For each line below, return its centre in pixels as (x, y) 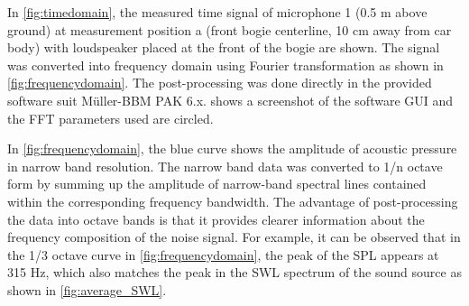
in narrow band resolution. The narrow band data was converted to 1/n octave (225, 166)
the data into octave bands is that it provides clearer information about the (216, 219)
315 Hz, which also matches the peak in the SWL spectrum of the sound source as (234, 272)
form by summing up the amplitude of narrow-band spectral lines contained (217, 184)
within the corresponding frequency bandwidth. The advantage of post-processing (233, 201)
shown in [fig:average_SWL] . (87, 289)
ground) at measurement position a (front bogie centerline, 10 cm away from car (230, 29)
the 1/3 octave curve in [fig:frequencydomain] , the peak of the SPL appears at (223, 254)
